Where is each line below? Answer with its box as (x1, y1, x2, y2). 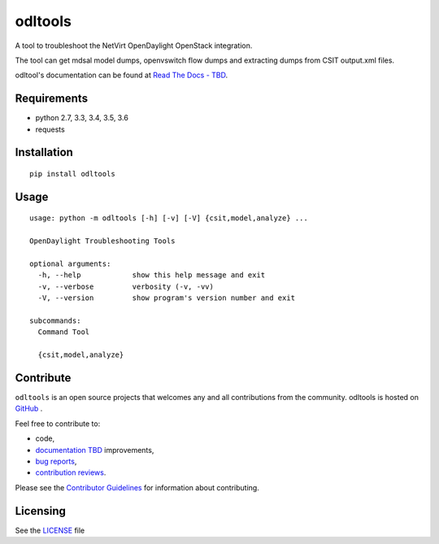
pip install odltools (29, 169, 115, 179)
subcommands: (29, 316, 81, 325)
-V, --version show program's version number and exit (37, 294, 296, 302)
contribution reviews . (35, 468, 106, 477)
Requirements (15, 92, 89, 106)
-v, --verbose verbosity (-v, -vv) (37, 281, 215, 291)
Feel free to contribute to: (15, 419, 101, 429)
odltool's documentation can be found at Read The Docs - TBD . (15, 70, 228, 81)
